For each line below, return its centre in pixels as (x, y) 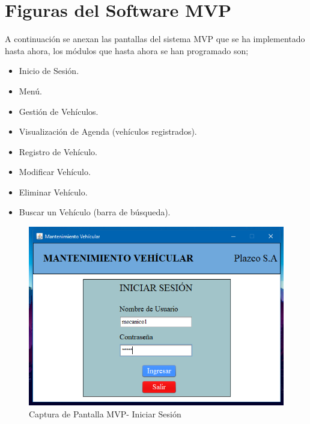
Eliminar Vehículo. (53, 192)
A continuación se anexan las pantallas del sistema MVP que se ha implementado (155, 39)
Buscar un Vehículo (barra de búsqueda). (95, 212)
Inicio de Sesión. (49, 71)
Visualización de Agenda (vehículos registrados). (108, 131)
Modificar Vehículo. (55, 172)
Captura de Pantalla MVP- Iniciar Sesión (105, 413)
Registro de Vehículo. (58, 151)
